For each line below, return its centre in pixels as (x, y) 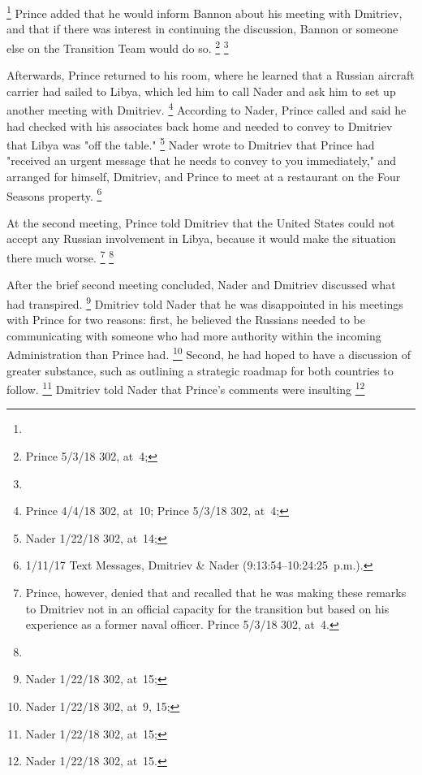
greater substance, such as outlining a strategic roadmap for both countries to (200, 370)
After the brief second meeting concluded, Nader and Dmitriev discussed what (201, 285)
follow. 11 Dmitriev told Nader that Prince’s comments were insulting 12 (186, 388)
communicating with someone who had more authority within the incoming (194, 335)
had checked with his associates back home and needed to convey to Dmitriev (200, 126)
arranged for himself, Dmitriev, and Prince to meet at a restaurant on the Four (204, 176)
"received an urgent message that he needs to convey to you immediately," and (202, 160)
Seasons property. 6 (54, 194)
